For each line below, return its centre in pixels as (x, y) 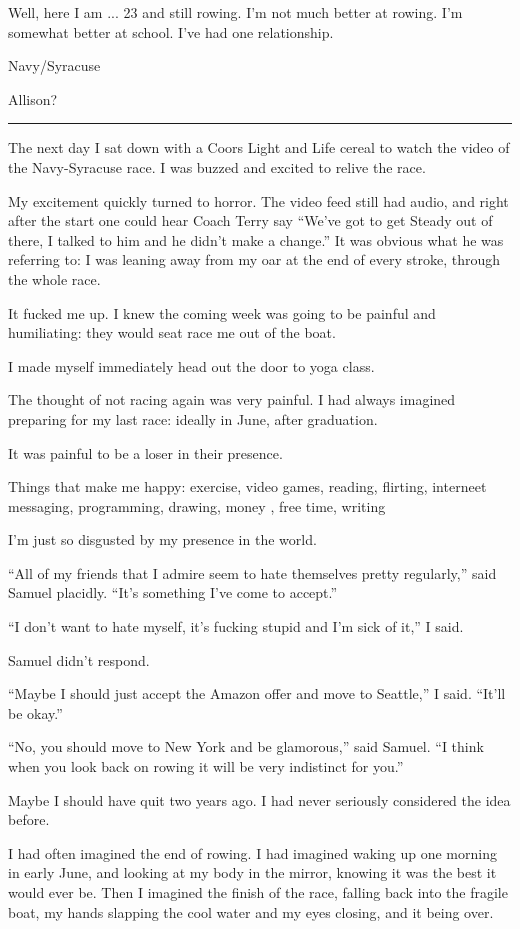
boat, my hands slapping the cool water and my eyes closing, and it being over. (251, 911)
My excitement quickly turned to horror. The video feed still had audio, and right (258, 200)
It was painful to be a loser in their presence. (145, 452)
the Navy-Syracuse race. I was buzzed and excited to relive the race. (217, 166)
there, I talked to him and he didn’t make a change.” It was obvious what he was (256, 239)
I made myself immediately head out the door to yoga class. (191, 365)
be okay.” (35, 712)
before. (29, 819)
